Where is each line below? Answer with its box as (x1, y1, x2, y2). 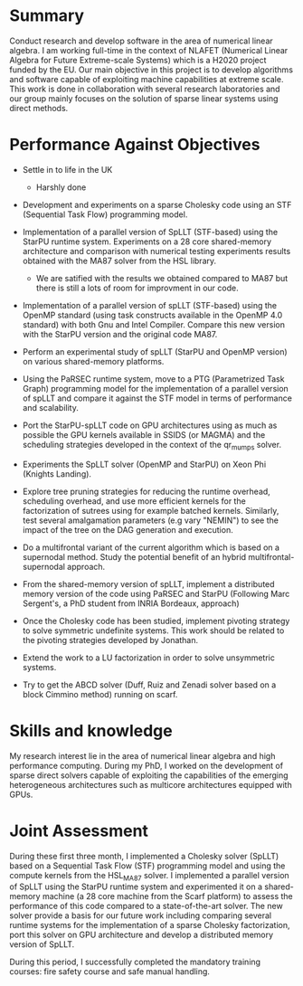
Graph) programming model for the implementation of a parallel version (22, 383, 289, 393)
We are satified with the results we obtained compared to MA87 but (35, 272, 289, 283)
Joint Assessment (9, 820, 149, 841)
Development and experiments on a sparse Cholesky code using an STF (22, 199, 292, 210)
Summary (9, 5, 84, 26)
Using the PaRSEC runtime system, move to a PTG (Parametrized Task (22, 373, 285, 384)
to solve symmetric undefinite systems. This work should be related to (22, 625, 285, 636)
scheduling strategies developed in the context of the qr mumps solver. (22, 439, 282, 452)
